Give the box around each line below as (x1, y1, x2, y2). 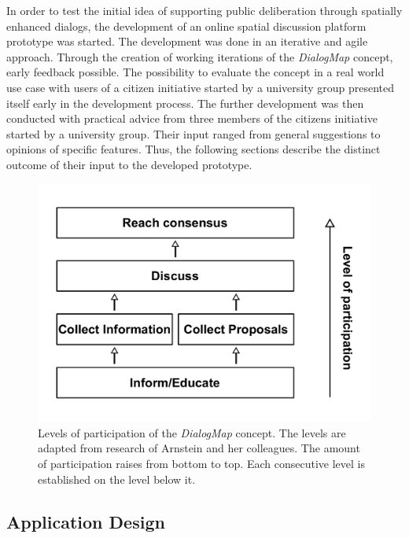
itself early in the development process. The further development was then (6, 94, 364, 111)
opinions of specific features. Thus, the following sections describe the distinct (6, 141, 381, 157)
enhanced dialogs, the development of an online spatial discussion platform (6, 17, 367, 34)
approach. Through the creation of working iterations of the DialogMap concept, (6, 48, 393, 64)
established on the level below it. (38, 470, 196, 487)
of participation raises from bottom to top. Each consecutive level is (38, 455, 365, 471)
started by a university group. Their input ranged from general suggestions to (6, 125, 381, 142)
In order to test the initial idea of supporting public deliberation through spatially (6, 2, 403, 18)
